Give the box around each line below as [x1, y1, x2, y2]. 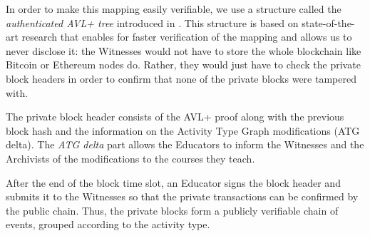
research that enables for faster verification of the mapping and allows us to [21, 29, 352, 44]
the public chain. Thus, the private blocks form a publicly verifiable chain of [6, 202, 339, 217]
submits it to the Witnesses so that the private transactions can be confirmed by [6, 189, 359, 204]
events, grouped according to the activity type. [6, 217, 210, 232]
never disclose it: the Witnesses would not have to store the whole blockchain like [6, 43, 361, 58]
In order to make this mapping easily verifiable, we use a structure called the [6, 1, 341, 16]
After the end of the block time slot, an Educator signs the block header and [6, 175, 341, 190]
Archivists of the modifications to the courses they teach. [6, 150, 255, 165]
